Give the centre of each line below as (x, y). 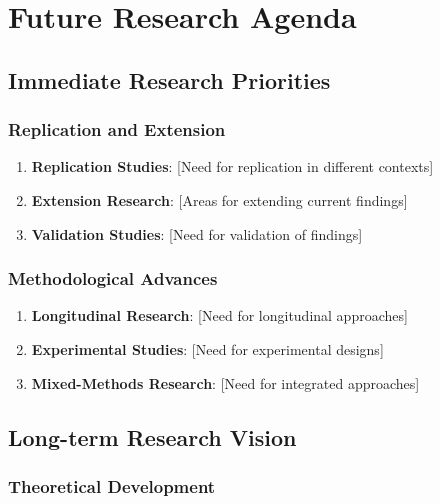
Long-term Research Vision (152, 436)
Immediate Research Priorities (169, 79)
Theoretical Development (112, 485)
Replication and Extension (117, 129)
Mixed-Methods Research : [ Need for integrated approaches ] (225, 382)
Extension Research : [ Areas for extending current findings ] (219, 199)
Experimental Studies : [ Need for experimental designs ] (207, 348)
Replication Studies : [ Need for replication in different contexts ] (232, 166)
